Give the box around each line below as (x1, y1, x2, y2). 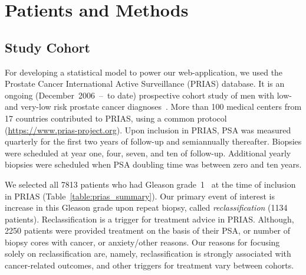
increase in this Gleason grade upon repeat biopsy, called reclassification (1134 (5, 201, 288, 214)
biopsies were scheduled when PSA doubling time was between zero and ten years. (5, 158, 302, 171)
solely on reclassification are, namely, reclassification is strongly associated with (5, 247, 291, 260)
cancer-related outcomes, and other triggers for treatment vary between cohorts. (5, 259, 294, 271)
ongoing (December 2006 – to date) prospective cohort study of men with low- (5, 89, 292, 101)
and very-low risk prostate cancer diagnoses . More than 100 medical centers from (5, 100, 302, 113)
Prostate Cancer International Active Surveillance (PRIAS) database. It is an (5, 77, 285, 90)
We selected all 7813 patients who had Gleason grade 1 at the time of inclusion (5, 178, 296, 190)
